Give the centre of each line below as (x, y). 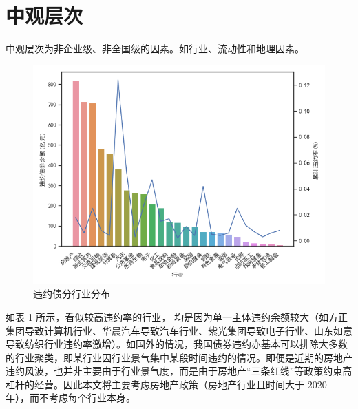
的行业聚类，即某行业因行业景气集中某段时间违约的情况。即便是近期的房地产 (179, 357)
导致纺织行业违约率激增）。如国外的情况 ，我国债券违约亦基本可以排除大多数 (177, 344)
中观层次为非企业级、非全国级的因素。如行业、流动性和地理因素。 (155, 49)
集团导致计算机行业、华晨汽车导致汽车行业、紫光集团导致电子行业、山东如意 (179, 330)
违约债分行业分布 (72, 294)
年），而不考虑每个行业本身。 (71, 398)
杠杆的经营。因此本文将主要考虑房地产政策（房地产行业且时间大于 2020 (166, 384)
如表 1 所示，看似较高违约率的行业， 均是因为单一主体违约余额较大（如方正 (177, 316)
